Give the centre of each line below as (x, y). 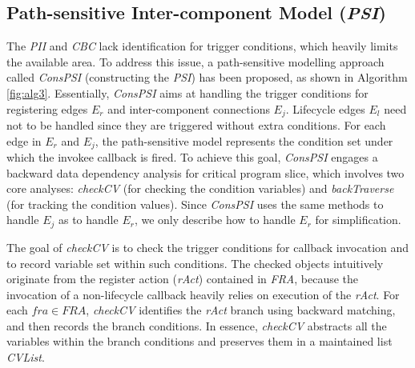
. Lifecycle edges (325, 108)
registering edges (47, 108)
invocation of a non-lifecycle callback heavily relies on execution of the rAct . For (203, 294)
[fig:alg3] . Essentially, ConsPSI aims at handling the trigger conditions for (187, 92)
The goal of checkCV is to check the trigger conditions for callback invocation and (208, 247)
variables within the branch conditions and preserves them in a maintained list (199, 341)
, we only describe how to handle (215, 220)
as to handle (88, 220)
